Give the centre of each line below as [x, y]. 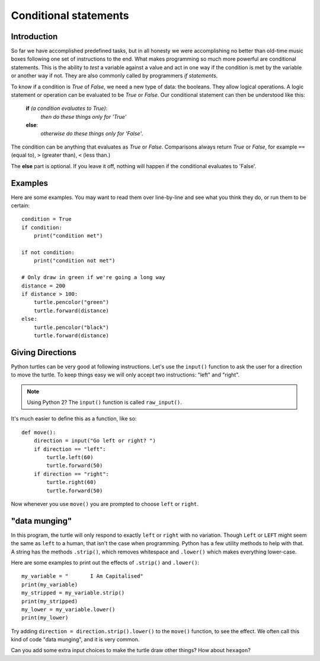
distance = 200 [44, 286]
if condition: [42, 227]
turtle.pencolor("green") [71, 302]
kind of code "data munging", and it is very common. [75, 640]
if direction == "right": [71, 474]
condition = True [47, 219]
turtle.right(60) [72, 482]
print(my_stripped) [50, 601]
